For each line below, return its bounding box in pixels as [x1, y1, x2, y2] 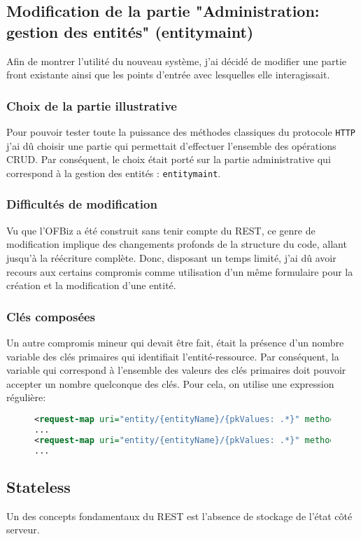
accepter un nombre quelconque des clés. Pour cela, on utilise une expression [6, 376, 334, 391]
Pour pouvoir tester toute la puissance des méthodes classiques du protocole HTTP [6, 125, 355, 139]
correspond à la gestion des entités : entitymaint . [6, 165, 221, 180]
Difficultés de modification [6, 195, 157, 213]
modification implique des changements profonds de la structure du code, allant [6, 237, 347, 251]
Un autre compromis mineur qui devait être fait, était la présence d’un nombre [6, 335, 344, 349]
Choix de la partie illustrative [6, 97, 177, 114]
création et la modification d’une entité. [6, 278, 176, 293]
